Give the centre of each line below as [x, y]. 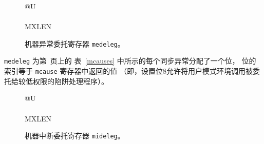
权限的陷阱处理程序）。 [70, 81]
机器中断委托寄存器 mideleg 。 [75, 136]
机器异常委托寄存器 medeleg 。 [75, 43]
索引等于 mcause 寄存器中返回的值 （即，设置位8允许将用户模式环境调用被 [128, 71]
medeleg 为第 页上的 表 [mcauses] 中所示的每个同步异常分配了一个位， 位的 [130, 61]
